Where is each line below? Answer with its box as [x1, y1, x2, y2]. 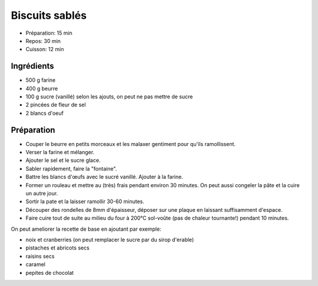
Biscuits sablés [11, 9, 87, 22]
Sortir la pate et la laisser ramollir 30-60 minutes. [25, 198, 144, 205]
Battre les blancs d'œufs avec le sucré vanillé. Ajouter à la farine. [25, 174, 184, 181]
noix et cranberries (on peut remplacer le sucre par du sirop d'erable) [25, 236, 194, 243]
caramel [25, 261, 45, 268]
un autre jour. [25, 190, 58, 197]
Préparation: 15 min [25, 29, 73, 36]
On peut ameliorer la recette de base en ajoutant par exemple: [11, 225, 161, 232]
